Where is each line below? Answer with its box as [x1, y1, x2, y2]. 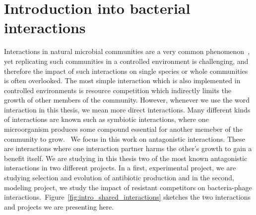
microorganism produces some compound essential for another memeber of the [4, 124, 243, 134]
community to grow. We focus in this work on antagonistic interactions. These [4, 133, 245, 144]
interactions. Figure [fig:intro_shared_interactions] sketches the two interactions [4, 192, 251, 202]
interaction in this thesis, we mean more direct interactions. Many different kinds [4, 104, 251, 114]
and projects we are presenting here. [4, 201, 114, 212]
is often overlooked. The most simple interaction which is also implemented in [4, 75, 241, 86]
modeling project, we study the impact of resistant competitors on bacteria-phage [4, 182, 252, 192]
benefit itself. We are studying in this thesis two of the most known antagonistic [4, 153, 248, 163]
